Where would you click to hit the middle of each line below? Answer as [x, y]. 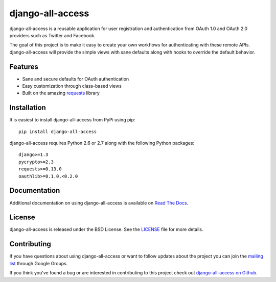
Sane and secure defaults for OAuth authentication [76, 79]
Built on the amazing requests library [61, 93]
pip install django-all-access [58, 132]
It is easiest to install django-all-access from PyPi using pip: [72, 120]
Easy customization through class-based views [72, 86]
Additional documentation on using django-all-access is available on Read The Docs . [99, 203]
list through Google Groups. [39, 263]
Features [24, 67]
